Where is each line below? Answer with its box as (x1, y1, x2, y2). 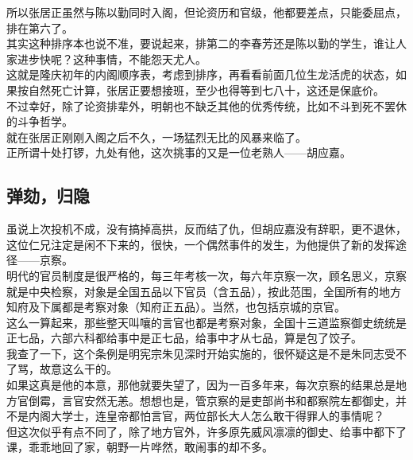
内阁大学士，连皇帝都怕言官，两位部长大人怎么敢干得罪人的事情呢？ (28, 407, 384, 424)
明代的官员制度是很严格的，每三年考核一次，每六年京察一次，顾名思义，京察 (6, 267, 407, 283)
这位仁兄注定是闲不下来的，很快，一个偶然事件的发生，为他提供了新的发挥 (6, 236, 396, 252)
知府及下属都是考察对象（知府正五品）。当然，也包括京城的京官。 (6, 298, 345, 315)
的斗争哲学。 (6, 113, 73, 130)
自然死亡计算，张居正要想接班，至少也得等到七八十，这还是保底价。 (28, 81, 384, 98)
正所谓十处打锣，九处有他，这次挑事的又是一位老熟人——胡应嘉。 (6, 144, 351, 161)
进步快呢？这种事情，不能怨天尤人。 (17, 50, 206, 67)
